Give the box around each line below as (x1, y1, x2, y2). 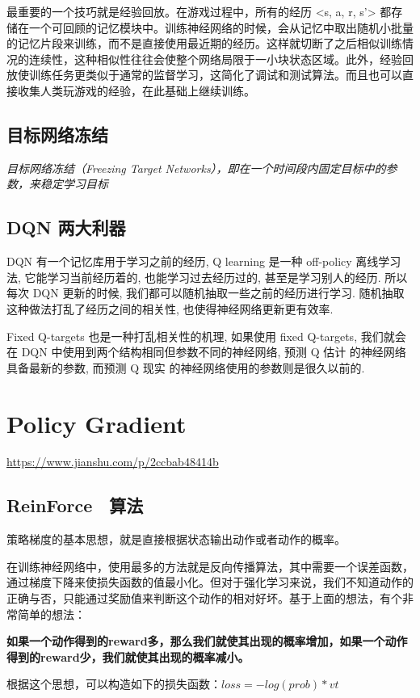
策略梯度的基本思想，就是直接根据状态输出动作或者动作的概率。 (6, 531, 346, 548)
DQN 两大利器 (6, 215, 126, 240)
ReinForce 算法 (6, 493, 144, 518)
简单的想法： (17, 605, 86, 622)
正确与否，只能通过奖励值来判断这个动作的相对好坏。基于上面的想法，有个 (6, 590, 402, 607)
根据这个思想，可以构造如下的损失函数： (6, 675, 221, 692)
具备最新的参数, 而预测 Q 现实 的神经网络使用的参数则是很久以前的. (6, 359, 365, 376)
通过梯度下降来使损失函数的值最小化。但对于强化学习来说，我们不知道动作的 (6, 574, 414, 591)
